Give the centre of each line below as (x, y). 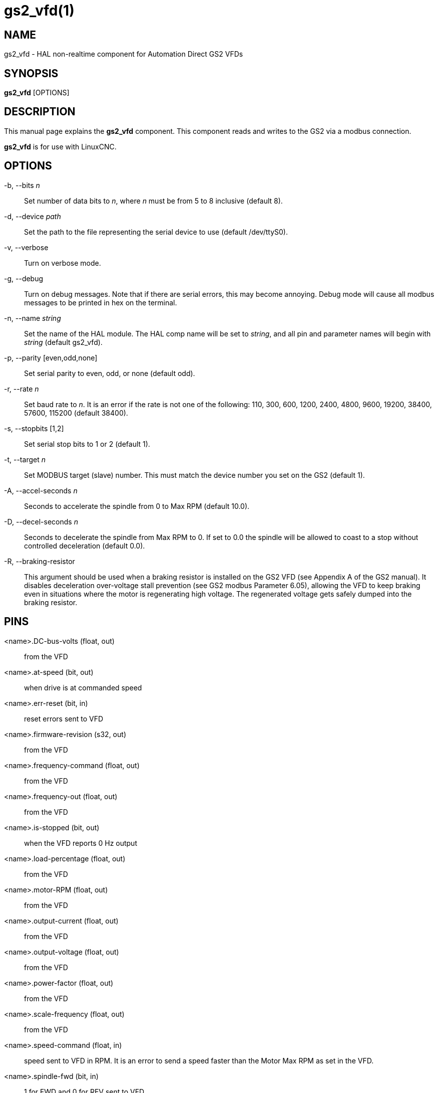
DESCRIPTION (40, 112)
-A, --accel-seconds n (41, 490)
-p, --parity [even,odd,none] (51, 357)
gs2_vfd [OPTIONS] (37, 93)
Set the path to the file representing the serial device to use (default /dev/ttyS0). (156, 232)
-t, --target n (25, 459)
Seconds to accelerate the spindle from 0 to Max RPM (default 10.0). (137, 506)
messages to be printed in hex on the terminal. (101, 302)
